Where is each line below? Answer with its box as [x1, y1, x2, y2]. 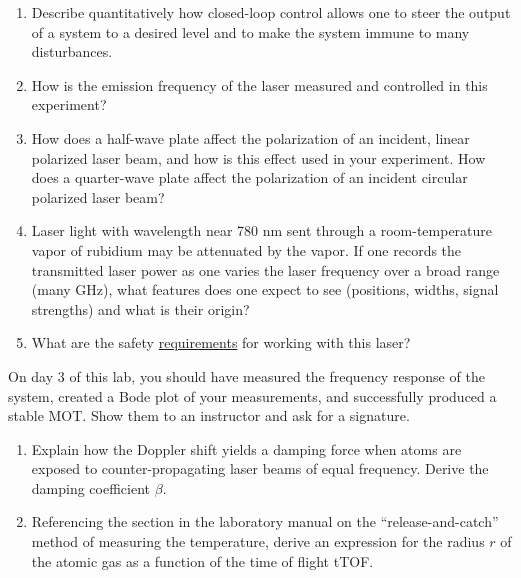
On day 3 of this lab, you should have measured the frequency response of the [8, 365, 485, 386]
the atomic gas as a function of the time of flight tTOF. [31, 550, 374, 571]
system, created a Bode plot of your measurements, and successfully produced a [8, 385, 497, 406]
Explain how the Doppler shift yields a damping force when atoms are [31, 438, 462, 459]
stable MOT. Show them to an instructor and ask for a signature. [8, 405, 410, 426]
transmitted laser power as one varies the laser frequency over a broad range [31, 259, 500, 280]
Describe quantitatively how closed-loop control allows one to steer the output [31, 2, 511, 22]
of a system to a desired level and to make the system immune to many [31, 21, 470, 42]
